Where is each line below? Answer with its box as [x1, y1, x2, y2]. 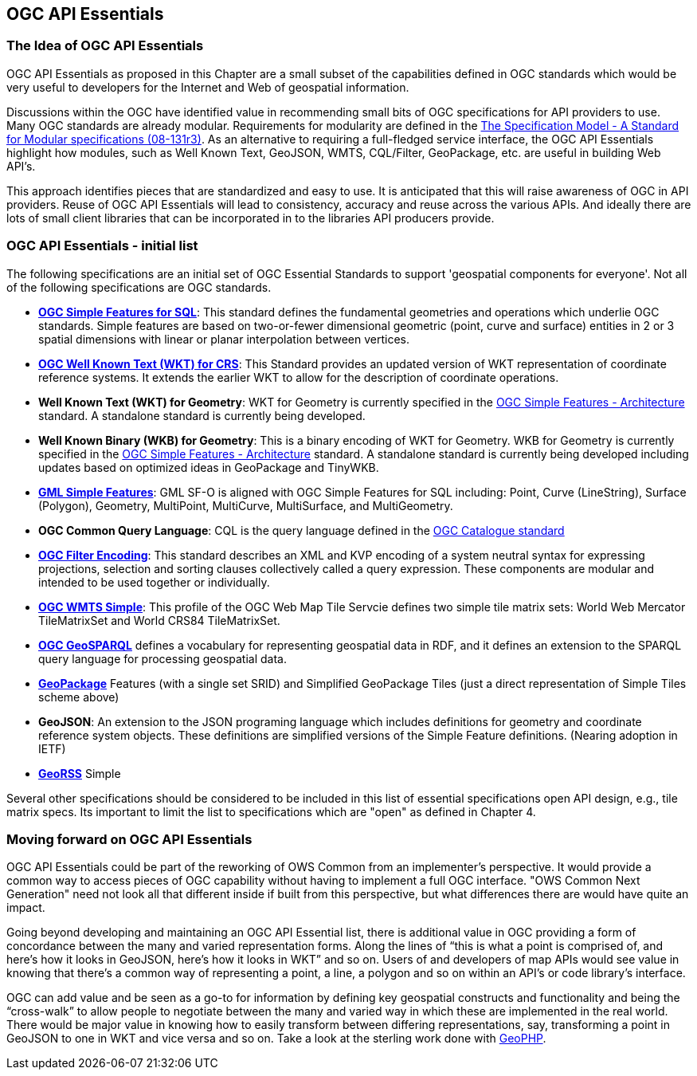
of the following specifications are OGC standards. [6, 280, 272, 294]
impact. [6, 901, 45, 915]
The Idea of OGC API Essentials [6, 37, 204, 54]
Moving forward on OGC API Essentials [6, 831, 253, 847]
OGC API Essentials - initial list [6, 238, 198, 254]
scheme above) [38, 689, 119, 704]
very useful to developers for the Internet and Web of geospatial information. [6, 80, 409, 94]
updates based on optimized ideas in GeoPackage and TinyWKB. [38, 460, 379, 474]
